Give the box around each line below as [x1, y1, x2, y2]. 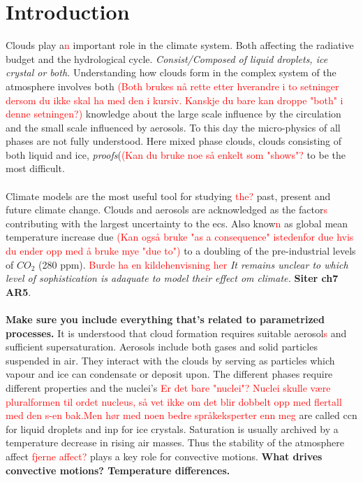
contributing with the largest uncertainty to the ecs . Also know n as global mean [6, 215, 348, 230]
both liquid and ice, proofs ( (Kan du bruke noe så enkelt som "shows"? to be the [6, 147, 346, 162]
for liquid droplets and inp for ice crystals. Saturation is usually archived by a [6, 421, 339, 436]
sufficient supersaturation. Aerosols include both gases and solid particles [6, 339, 318, 354]
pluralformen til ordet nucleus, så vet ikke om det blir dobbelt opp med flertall [6, 394, 342, 409]
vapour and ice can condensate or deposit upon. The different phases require [6, 367, 333, 381]
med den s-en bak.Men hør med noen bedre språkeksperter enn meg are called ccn [6, 408, 357, 423]
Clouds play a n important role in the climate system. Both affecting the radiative [6, 38, 354, 52]
